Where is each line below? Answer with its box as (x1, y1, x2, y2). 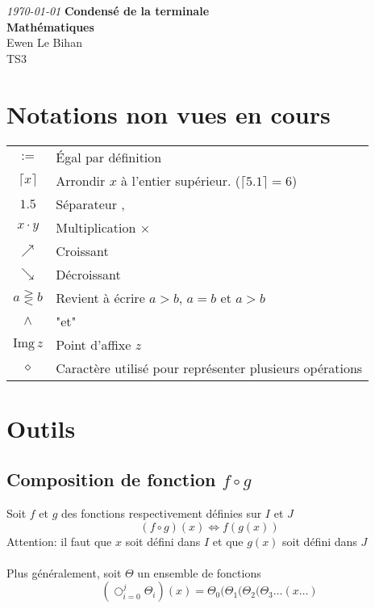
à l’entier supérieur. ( (121, 170, 240, 190)
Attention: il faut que (6, 532, 112, 549)
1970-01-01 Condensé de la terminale (6, 2, 210, 19)
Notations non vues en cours (6, 97, 331, 130)
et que (212, 532, 244, 549)
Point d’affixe (56, 334, 131, 354)
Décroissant (56, 264, 121, 283)
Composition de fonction (6, 467, 216, 492)
